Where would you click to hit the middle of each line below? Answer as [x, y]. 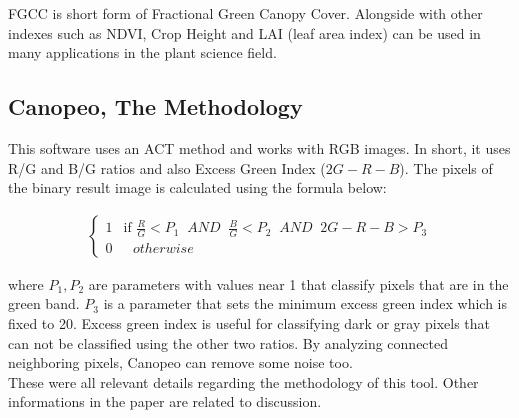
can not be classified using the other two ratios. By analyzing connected [228, 342]
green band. [44, 303]
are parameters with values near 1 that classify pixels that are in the [298, 283]
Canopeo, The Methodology [155, 106]
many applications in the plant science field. [142, 52]
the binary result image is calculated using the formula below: [197, 187]
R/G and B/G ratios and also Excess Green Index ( [167, 167]
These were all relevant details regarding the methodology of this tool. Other [243, 381]
